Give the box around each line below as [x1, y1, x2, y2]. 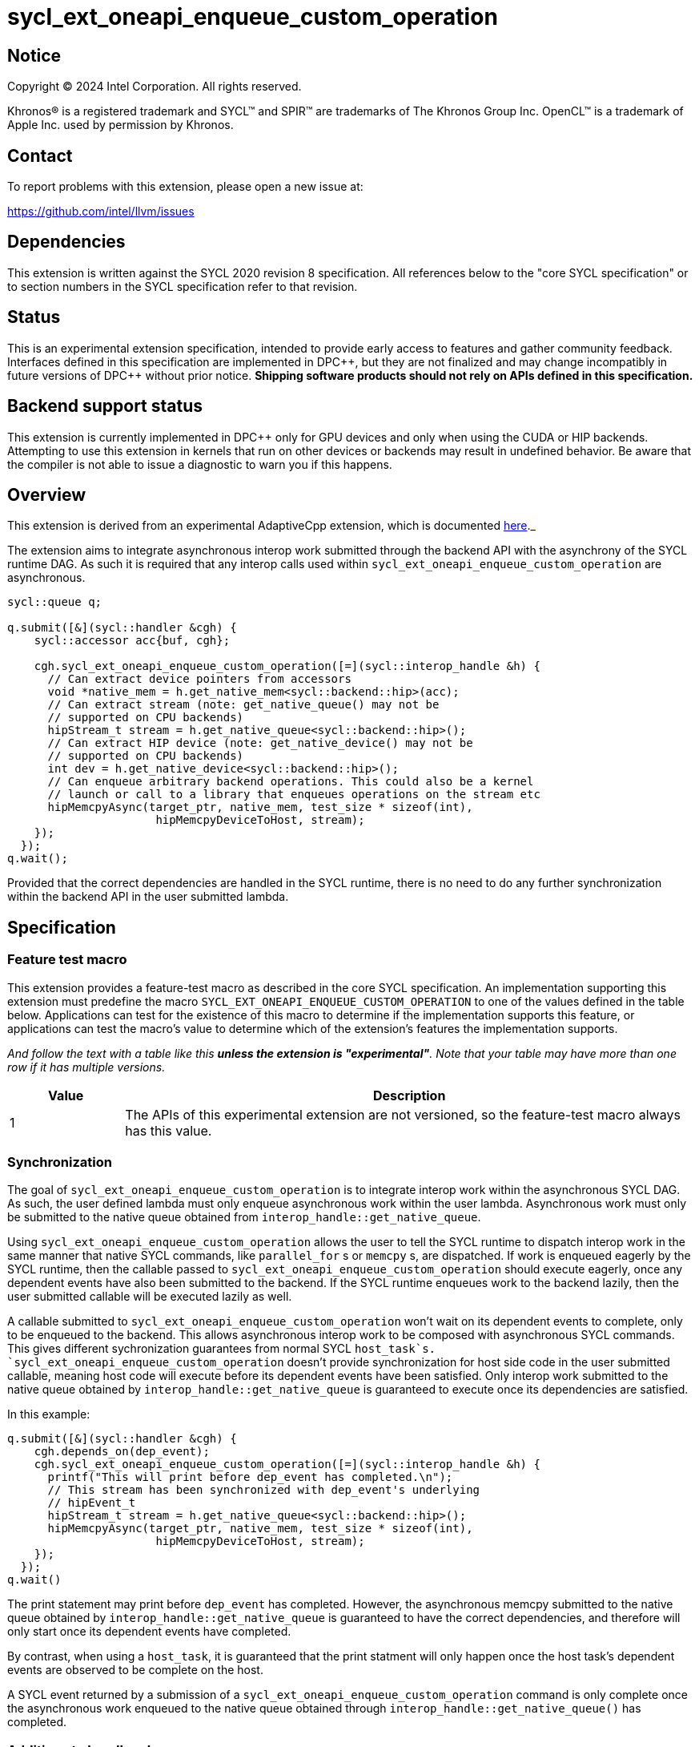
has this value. [125, 1122, 212, 1139]
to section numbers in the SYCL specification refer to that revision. [7, 279, 358, 293]
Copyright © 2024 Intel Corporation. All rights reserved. [7, 79, 302, 94]
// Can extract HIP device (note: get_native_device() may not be [47, 736, 473, 750]
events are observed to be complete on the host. [7, 1663, 263, 1677]
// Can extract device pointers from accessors [47, 672, 352, 686]
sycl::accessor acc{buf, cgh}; [34, 634, 231, 648]
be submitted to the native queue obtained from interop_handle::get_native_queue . [7, 1210, 481, 1225]
